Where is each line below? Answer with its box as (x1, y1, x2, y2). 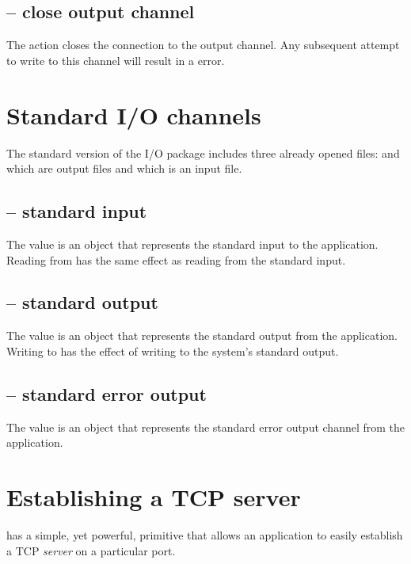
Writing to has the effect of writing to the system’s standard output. (6, 342, 339, 359)
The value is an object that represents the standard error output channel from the (6, 418, 405, 435)
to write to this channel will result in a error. (6, 51, 225, 68)
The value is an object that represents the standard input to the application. (6, 235, 379, 252)
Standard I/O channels (6, 98, 261, 131)
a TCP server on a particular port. (6, 542, 176, 558)
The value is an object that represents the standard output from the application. (6, 327, 398, 344)
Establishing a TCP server (6, 481, 301, 513)
